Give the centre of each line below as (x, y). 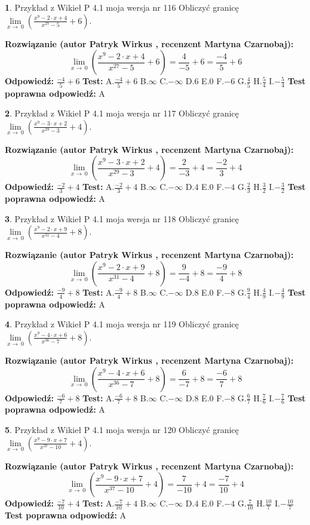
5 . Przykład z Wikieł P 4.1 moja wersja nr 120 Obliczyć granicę (122, 429)
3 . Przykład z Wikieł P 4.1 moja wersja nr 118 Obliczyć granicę (122, 218)
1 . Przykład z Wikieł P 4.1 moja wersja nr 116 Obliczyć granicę (122, 7)
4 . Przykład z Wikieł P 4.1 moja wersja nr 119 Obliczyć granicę (122, 324)
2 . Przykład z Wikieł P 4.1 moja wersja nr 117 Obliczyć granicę (122, 113)
